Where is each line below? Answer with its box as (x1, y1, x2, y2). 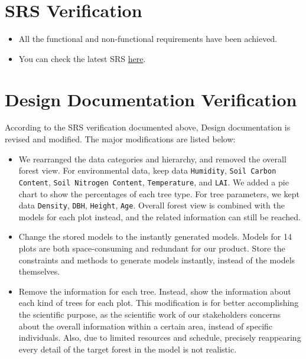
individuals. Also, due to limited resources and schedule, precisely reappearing (18, 331, 301, 344)
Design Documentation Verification (5, 87, 297, 111)
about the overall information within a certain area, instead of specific (18, 319, 273, 332)
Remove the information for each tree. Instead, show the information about (18, 285, 291, 297)
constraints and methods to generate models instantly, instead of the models (18, 253, 295, 266)
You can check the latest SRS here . (18, 52, 146, 64)
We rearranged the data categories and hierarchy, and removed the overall (18, 152, 287, 165)
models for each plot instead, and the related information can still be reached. (18, 210, 301, 223)
